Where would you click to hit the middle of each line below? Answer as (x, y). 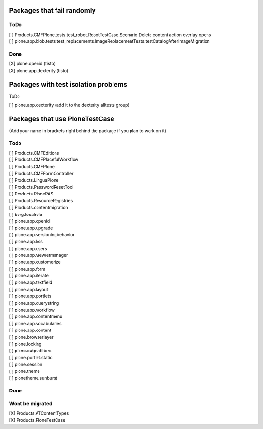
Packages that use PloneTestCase (62, 119)
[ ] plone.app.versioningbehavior (42, 234)
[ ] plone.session (26, 364)
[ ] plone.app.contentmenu (36, 316)
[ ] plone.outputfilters (30, 351)
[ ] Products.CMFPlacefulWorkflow (44, 160)
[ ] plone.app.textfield (31, 282)
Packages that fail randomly (52, 10)
